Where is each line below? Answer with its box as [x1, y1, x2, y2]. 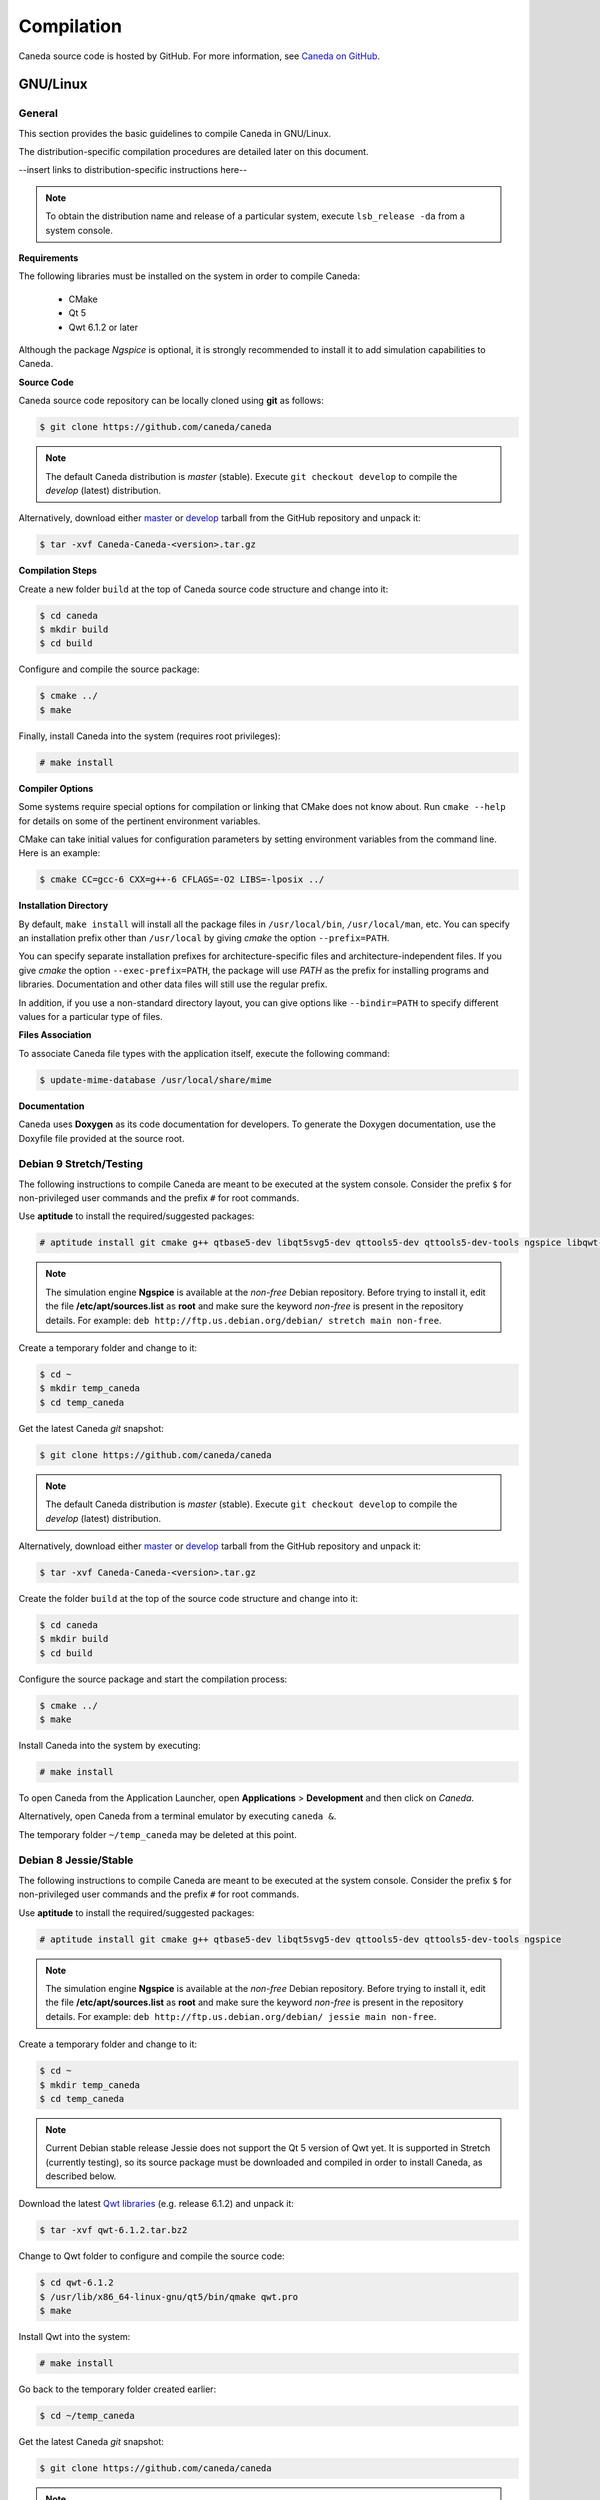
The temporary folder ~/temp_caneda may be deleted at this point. [18, 1828, 297, 1840]
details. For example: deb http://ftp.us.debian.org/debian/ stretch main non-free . [45, 1314, 442, 1326]
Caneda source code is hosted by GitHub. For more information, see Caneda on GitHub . [18, 50, 380, 62]
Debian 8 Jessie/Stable [18, 1853, 134, 1867]
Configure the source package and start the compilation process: [18, 1673, 288, 1685]
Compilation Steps [18, 565, 97, 577]
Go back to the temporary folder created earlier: [18, 2383, 217, 2395]
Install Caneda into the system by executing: [18, 1739, 201, 1751]
